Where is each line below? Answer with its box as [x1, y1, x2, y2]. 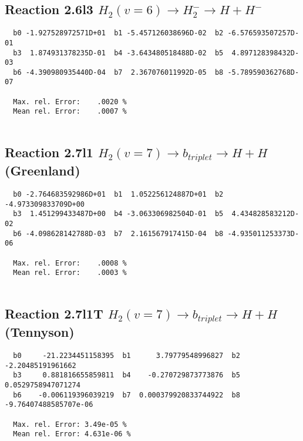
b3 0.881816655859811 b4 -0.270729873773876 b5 [13, 371, 240, 380]
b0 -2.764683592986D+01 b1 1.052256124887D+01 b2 [13, 190, 224, 199]
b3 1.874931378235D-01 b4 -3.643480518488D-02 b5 [13, 48, 224, 57]
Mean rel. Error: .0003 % [13, 268, 127, 277]
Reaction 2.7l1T [5, 304, 103, 323]
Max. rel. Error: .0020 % [13, 97, 127, 106]
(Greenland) [5, 161, 80, 180]
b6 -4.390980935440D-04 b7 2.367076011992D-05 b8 [13, 68, 224, 77]
